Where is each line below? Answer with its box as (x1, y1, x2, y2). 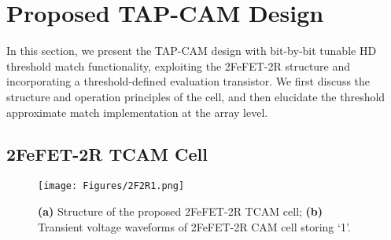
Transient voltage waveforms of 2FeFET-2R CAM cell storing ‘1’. (38, 218, 351, 235)
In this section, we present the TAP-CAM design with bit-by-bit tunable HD (6, 42, 377, 59)
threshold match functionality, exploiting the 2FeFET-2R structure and (6, 57, 351, 74)
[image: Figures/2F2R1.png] (38, 180, 185, 192)
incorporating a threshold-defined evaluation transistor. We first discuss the (6, 73, 371, 89)
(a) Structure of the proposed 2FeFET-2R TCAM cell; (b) (38, 202, 323, 219)
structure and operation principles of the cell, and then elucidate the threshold (6, 88, 385, 104)
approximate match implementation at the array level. (6, 104, 268, 120)
